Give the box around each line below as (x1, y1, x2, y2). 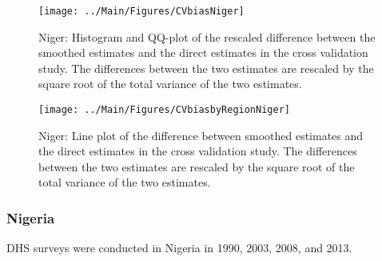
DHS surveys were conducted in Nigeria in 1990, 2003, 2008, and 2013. (6, 239, 352, 256)
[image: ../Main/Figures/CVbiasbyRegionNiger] (38, 104, 290, 116)
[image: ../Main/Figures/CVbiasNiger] (38, 6, 245, 17)
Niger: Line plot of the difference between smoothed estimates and (38, 126, 364, 143)
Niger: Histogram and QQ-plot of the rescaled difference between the (38, 28, 376, 45)
